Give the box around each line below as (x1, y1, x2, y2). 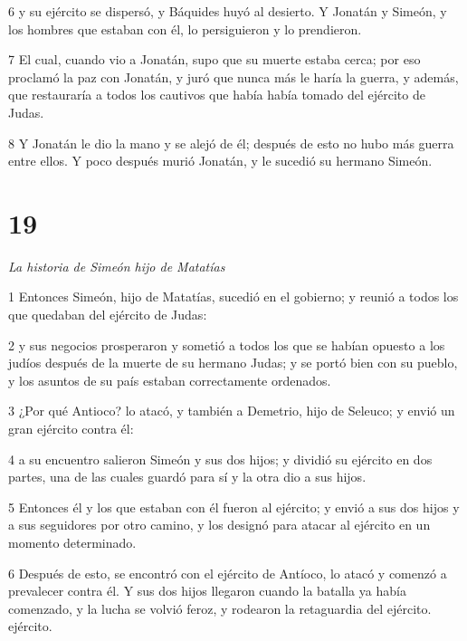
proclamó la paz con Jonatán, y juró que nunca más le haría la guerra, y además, (8, 67, 459, 86)
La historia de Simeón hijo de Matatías (8, 256, 225, 275)
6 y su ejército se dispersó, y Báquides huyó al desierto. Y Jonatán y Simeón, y (8, 2, 447, 20)
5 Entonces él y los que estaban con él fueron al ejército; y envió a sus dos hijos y (8, 497, 460, 516)
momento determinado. (8, 533, 137, 551)
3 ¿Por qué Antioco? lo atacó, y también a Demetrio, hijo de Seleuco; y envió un (8, 401, 455, 420)
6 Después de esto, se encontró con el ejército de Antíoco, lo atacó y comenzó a (8, 563, 447, 582)
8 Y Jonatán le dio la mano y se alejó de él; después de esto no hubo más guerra (8, 133, 454, 152)
